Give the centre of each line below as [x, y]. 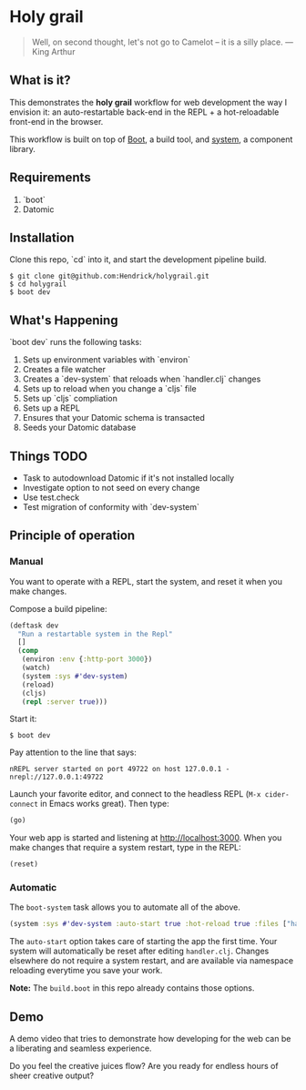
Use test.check [51, 497]
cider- [277, 795]
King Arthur [53, 51]
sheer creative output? [51, 1075]
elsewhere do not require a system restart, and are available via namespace [152, 961]
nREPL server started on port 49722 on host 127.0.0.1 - [120, 769]
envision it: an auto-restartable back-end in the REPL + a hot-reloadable [144, 112]
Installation [42, 237]
